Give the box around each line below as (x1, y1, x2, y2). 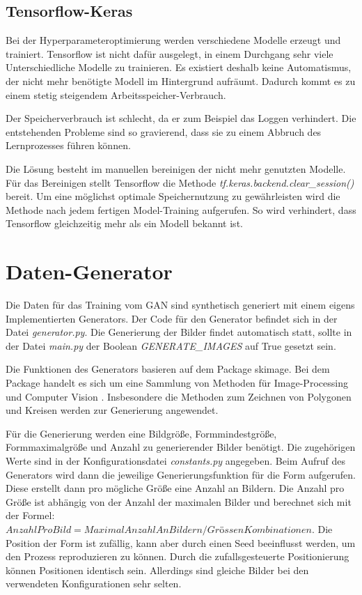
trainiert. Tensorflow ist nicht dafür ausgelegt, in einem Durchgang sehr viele (6, 46, 333, 61)
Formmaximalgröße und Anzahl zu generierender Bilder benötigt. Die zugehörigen (6, 440, 356, 454)
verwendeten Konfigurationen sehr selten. (6, 576, 182, 591)
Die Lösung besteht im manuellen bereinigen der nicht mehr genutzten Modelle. (6, 161, 346, 176)
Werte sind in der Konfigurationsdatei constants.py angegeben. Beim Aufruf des (6, 453, 346, 467)
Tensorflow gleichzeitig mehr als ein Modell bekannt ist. (6, 216, 243, 231)
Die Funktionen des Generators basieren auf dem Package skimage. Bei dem (6, 362, 330, 376)
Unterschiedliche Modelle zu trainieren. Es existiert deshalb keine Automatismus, (6, 60, 352, 75)
